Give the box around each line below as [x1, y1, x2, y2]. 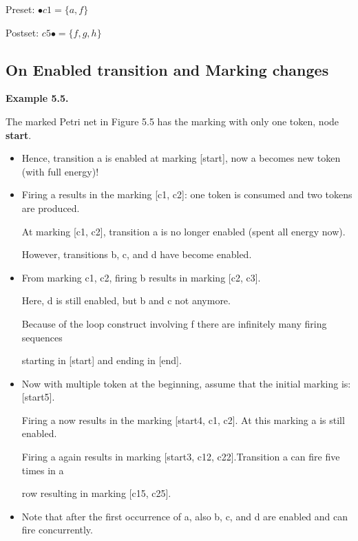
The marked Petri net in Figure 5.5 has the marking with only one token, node [6, 114, 339, 128]
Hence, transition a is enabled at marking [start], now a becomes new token [21, 151, 341, 165]
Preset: [6, 2, 35, 16]
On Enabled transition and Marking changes [6, 59, 329, 80]
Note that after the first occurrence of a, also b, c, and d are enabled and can [21, 509, 348, 523]
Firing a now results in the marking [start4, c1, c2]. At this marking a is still [21, 412, 345, 427]
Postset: [6, 25, 39, 39]
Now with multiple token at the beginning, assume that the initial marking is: [21, 376, 351, 390]
